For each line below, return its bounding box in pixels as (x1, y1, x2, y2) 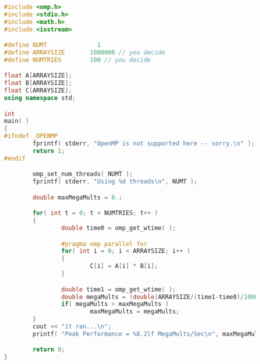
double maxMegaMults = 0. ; (32, 193, 122, 201)
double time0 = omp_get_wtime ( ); (61, 224, 176, 232)
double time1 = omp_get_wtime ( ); (61, 285, 176, 293)
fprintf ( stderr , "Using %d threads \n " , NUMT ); (32, 178, 197, 185)
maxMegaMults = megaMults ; (89, 308, 179, 315)
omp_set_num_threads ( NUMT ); (32, 170, 133, 178)
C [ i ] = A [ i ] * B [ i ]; (89, 262, 158, 270)
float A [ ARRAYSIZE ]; (4, 72, 72, 79)
